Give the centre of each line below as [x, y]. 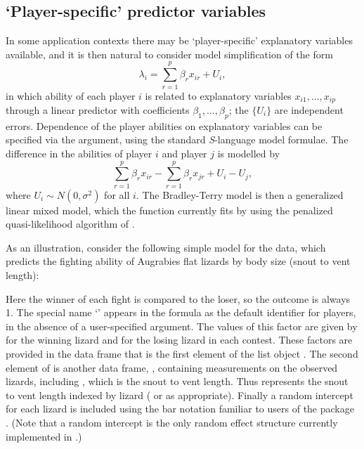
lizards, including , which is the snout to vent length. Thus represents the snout [177, 381]
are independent [309, 109]
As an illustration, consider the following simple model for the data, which [166, 247]
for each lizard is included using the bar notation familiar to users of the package [180, 409]
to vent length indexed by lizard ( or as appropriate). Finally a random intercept [180, 395]
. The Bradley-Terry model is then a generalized [240, 194]
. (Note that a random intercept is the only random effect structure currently [172, 422]
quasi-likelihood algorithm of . [70, 224]
